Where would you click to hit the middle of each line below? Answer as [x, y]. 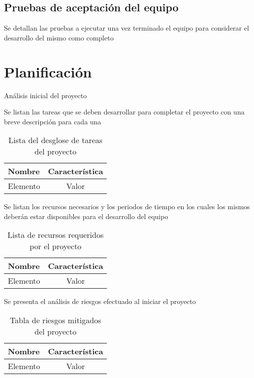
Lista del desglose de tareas [56, 140]
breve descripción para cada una [53, 121]
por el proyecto [56, 246]
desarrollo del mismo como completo [59, 37]
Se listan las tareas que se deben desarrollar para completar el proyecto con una [124, 112]
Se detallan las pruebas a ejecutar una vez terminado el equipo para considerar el [127, 28]
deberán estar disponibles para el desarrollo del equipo [86, 216]
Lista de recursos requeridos [56, 235]
